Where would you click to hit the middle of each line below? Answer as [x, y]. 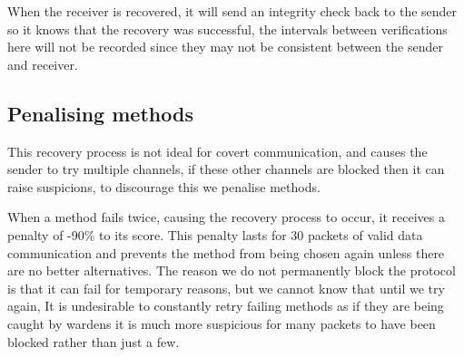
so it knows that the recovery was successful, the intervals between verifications [227, 29]
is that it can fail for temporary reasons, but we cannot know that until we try [226, 288]
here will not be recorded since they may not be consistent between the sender [225, 47]
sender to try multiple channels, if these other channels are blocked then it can [226, 169]
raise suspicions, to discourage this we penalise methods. [164, 186]
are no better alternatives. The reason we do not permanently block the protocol [232, 270]
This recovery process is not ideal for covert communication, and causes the [217, 151]
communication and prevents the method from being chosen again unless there [226, 252]
